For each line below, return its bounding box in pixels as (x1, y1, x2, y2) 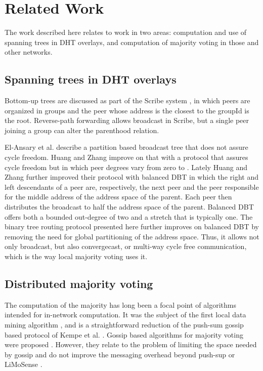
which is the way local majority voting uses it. (5, 251, 148, 262)
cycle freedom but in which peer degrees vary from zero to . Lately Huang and (5, 161, 247, 172)
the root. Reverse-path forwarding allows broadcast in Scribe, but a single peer (5, 115, 249, 126)
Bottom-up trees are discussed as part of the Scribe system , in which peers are (5, 95, 250, 106)
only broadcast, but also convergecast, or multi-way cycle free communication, (5, 241, 247, 252)
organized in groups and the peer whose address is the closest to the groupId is (5, 105, 249, 115)
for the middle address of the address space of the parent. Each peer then (5, 191, 232, 202)
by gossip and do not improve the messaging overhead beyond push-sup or (5, 349, 235, 359)
